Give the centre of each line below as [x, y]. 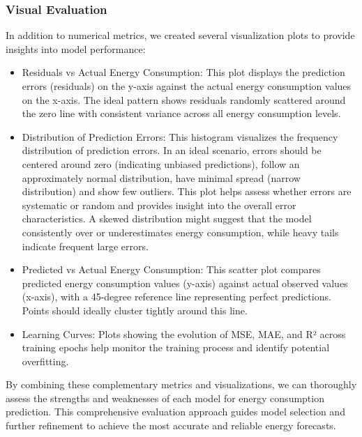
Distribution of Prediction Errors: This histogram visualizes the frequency [180, 136]
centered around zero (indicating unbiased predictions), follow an [161, 163]
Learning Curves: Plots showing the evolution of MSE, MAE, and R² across [184, 333]
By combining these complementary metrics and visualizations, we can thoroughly [181, 384]
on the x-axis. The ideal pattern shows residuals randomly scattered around [184, 99]
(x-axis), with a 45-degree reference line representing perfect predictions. [176, 297]
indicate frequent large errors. [85, 246]
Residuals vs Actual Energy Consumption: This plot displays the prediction [183, 72]
